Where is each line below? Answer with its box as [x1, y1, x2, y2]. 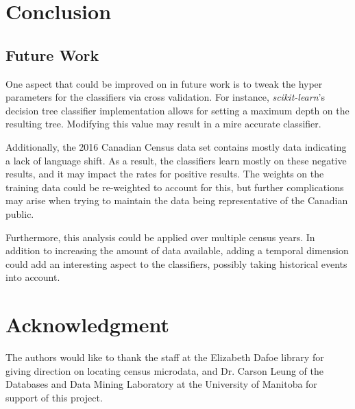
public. [5, 206, 34, 221]
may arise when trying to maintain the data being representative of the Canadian [5, 193, 348, 208]
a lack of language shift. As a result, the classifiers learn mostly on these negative [5, 153, 347, 167]
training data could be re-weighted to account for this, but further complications [5, 179, 344, 194]
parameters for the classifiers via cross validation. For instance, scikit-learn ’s [5, 90, 325, 104]
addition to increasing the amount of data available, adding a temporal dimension [5, 243, 349, 258]
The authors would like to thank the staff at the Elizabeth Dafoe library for [5, 350, 324, 364]
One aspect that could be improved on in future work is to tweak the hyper [5, 76, 323, 90]
